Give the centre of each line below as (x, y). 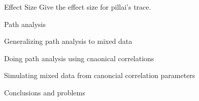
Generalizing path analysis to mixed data (68, 41)
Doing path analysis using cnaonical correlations (79, 58)
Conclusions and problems (45, 92)
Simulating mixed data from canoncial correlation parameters (100, 75)
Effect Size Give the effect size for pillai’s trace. (78, 7)
